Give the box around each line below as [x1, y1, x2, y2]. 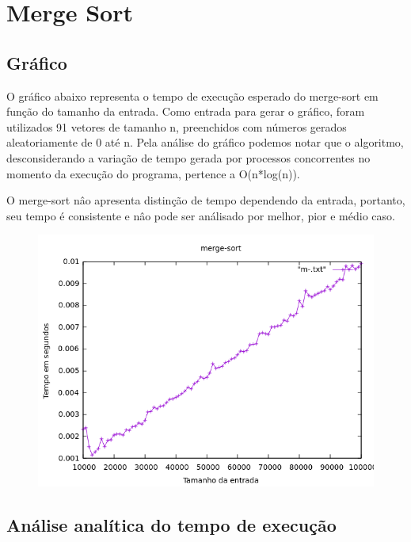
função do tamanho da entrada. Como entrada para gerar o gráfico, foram [6, 103, 365, 120]
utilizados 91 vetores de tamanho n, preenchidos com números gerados [6, 118, 347, 135]
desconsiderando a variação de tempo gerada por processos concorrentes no [6, 149, 371, 166]
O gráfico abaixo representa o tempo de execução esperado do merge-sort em [6, 87, 379, 104]
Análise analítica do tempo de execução [6, 513, 337, 537]
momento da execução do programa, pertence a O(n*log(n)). [6, 165, 300, 181]
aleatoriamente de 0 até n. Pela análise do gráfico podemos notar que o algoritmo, [6, 134, 404, 151]
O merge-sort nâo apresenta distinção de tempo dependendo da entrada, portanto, [6, 192, 405, 208]
